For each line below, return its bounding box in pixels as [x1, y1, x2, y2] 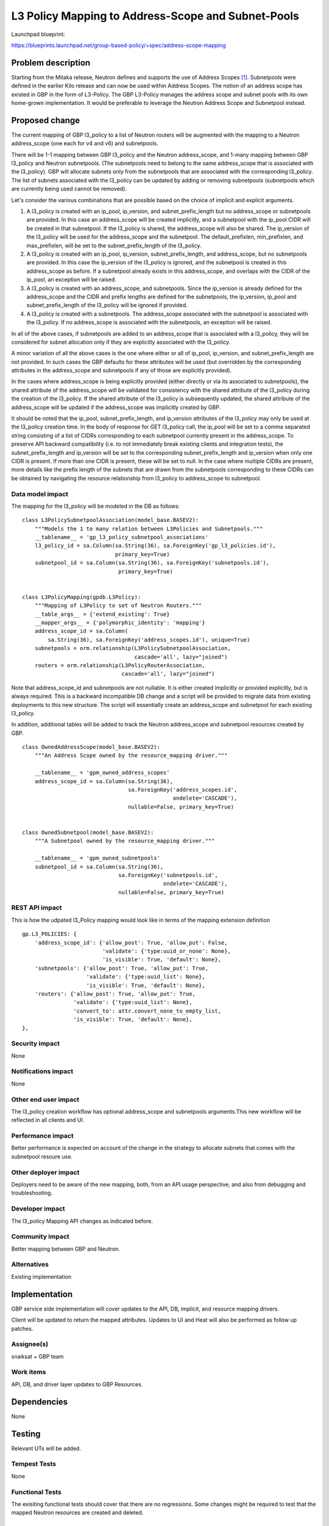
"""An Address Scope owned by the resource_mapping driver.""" [34, 752, 228, 759]
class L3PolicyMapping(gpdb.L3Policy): [22, 593, 141, 601]
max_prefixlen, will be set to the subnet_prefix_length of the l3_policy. [26, 242, 202, 249]
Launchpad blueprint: [11, 31, 65, 38]
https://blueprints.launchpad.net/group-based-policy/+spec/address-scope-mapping [11, 42, 227, 49]
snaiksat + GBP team [11, 1353, 64, 1360]
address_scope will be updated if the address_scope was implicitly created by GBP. [11, 403, 221, 411]
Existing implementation [11, 1273, 72, 1280]
